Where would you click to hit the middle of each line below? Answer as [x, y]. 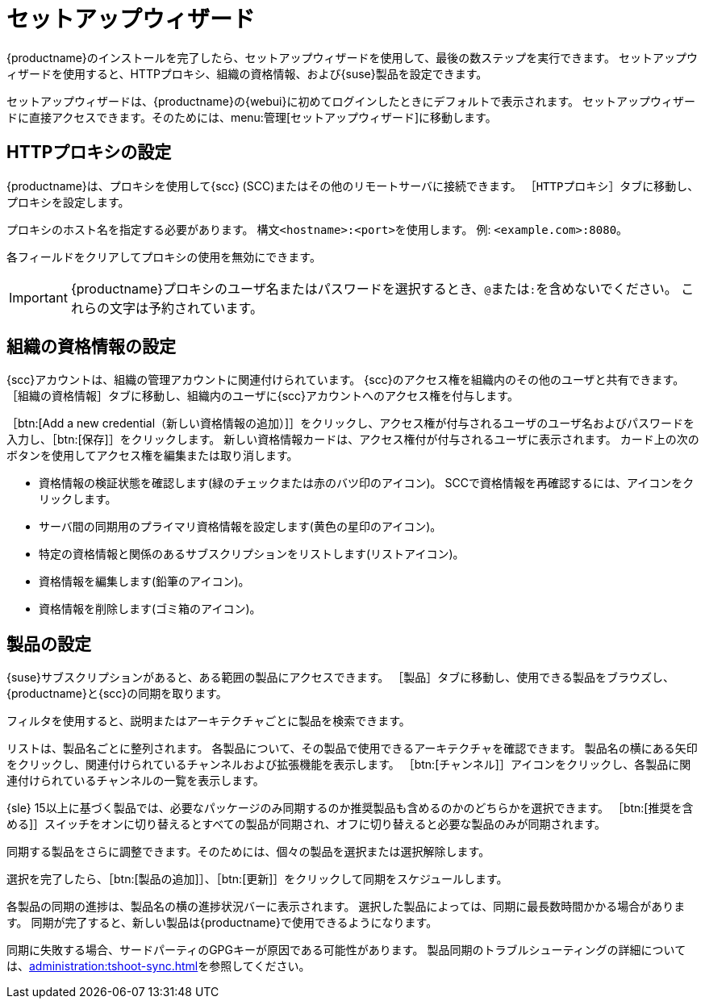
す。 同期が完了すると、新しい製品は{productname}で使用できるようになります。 [222, 923]
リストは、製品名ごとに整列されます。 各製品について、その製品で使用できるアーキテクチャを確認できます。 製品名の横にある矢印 [352, 749]
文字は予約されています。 [186, 308]
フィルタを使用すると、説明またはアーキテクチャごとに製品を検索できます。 [209, 721]
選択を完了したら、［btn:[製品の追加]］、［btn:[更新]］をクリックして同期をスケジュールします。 [257, 879]
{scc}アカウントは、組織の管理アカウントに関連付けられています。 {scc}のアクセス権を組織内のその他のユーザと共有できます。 [346, 380]
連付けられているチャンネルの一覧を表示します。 [136, 781]
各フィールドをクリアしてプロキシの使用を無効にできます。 [164, 256]
